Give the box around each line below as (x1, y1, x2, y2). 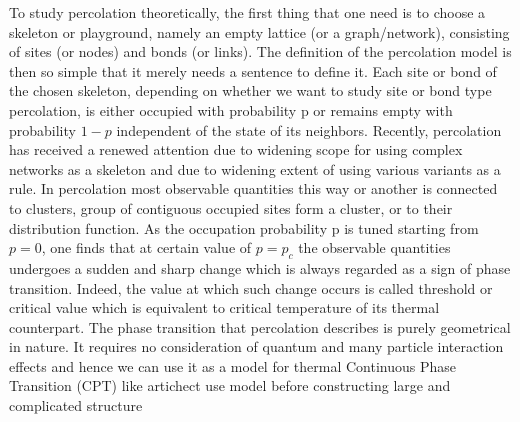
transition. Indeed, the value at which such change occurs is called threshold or (9, 277, 493, 298)
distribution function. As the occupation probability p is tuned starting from (9, 217, 479, 238)
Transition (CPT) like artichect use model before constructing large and (9, 375, 451, 396)
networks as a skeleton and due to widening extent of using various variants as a (9, 158, 501, 179)
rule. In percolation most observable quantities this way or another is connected (9, 178, 498, 199)
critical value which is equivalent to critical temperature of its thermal (9, 297, 440, 318)
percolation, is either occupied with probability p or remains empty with (9, 99, 453, 120)
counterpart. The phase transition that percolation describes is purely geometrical (9, 316, 511, 337)
